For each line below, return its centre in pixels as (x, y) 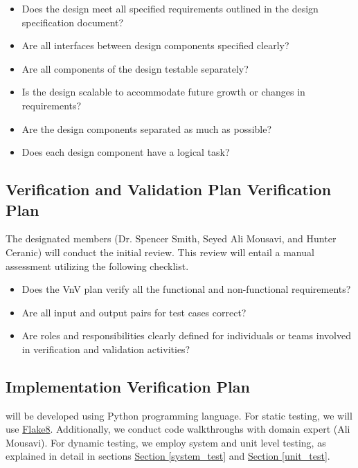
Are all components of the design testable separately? (135, 68)
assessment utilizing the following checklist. (97, 265)
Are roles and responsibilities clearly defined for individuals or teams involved (186, 335)
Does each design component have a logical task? (126, 152)
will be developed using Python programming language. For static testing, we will (179, 415)
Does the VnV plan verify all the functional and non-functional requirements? (186, 289)
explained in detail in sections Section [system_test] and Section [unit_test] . (168, 456)
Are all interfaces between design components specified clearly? (155, 45)
